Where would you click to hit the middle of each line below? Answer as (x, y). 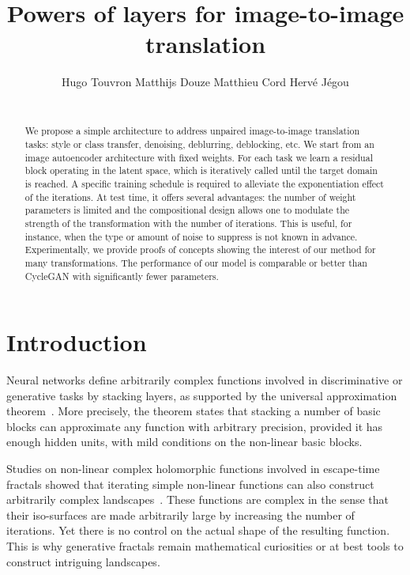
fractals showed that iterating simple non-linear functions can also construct (190, 484)
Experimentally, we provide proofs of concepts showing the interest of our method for (200, 250)
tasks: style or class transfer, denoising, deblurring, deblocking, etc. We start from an (199, 144)
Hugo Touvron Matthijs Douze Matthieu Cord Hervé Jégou (205, 82)
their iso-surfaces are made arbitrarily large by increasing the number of (181, 514)
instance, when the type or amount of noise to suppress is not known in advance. (191, 236)
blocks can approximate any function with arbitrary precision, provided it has (195, 426)
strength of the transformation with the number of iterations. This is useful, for (188, 223)
